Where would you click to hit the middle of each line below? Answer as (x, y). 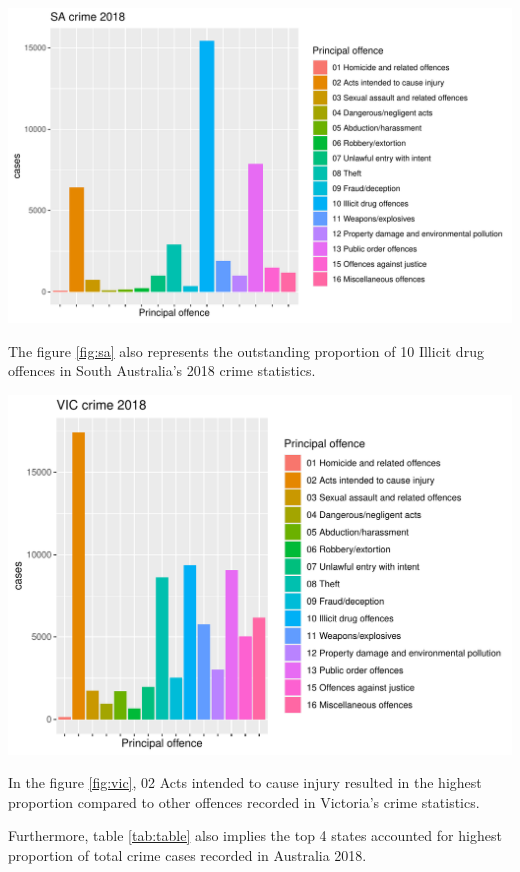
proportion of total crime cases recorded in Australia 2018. (187, 854)
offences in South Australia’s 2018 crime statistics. (162, 370)
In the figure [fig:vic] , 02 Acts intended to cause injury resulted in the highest (245, 782)
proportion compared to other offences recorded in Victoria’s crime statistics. (244, 801)
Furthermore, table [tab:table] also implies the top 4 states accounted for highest (255, 835)
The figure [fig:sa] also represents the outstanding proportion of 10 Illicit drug (246, 350)
